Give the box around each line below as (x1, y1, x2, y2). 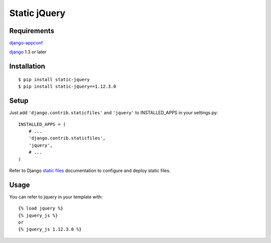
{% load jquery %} (18, 205, 64, 211)
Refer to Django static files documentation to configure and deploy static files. (9, 167, 171, 173)
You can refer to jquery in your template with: (9, 193, 103, 200)
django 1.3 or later (9, 49, 47, 55)
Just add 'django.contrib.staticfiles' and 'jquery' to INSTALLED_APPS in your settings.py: (9, 110, 218, 116)
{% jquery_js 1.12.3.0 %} (18, 226, 82, 232)
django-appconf (9, 40, 43, 46)
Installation (9, 62, 45, 71)
